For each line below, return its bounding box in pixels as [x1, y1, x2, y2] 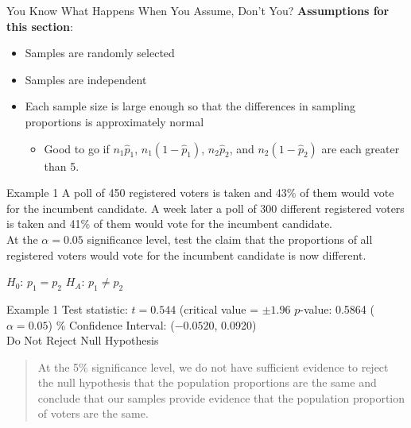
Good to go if [44, 140, 110, 156]
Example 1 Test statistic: [6, 300, 128, 317]
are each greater [321, 140, 400, 156]
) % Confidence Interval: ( [48, 316, 175, 333]
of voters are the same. [37, 405, 149, 422]
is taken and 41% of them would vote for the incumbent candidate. [6, 215, 333, 232]
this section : [6, 17, 73, 34]
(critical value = [179, 300, 259, 317]
